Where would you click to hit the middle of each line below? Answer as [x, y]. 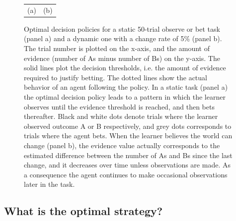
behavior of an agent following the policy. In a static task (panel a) [126, 87]
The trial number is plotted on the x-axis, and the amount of [117, 48]
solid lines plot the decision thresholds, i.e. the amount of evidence [125, 68]
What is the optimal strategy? [83, 211]
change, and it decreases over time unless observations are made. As [127, 165]
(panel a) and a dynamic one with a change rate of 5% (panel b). [123, 38]
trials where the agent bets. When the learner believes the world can [128, 136]
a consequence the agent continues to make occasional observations [126, 174]
